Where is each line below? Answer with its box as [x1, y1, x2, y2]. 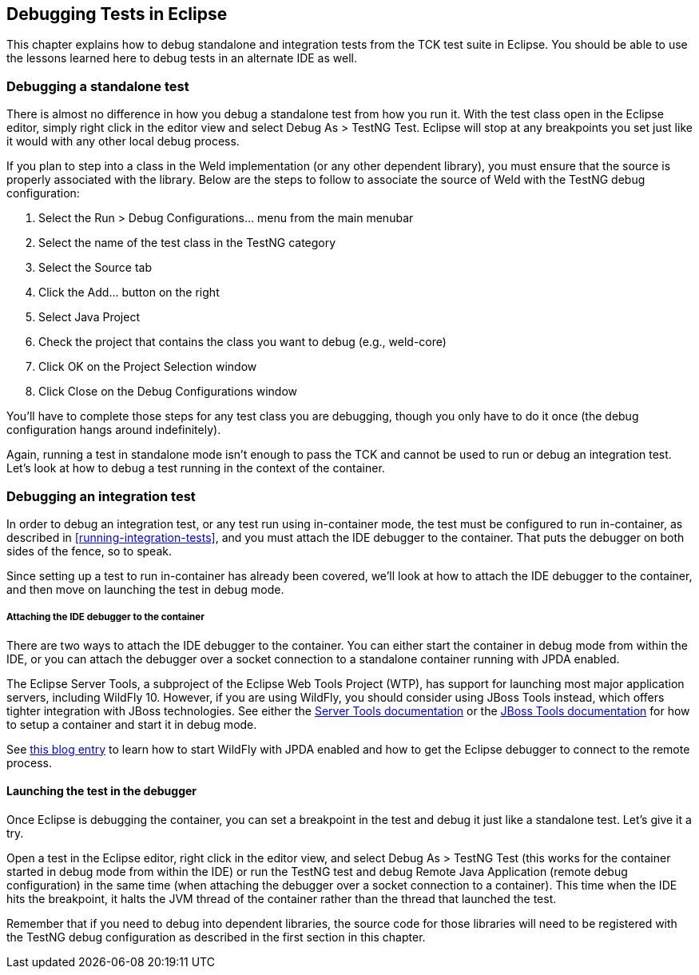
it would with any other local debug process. [6, 134, 240, 149]
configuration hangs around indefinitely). [6, 423, 221, 437]
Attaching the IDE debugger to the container [6, 611, 205, 623]
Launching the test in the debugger [6, 784, 197, 798]
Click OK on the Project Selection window [38, 360, 257, 374]
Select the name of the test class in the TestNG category [38, 236, 336, 250]
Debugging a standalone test [6, 78, 189, 94]
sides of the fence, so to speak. [6, 543, 172, 558]
